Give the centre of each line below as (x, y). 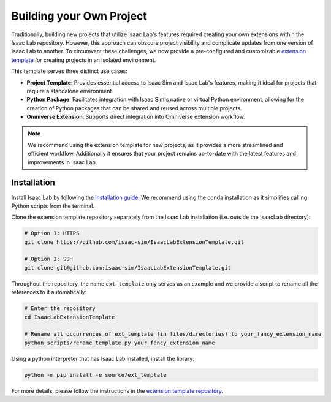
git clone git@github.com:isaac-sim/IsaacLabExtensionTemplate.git (128, 267)
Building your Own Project (79, 16)
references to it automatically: (49, 292)
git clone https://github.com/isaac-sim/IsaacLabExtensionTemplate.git (134, 242)
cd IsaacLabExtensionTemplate (70, 317)
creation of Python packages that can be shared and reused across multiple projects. (134, 108)
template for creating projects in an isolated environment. (84, 60)
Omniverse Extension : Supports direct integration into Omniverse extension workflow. (136, 117)
